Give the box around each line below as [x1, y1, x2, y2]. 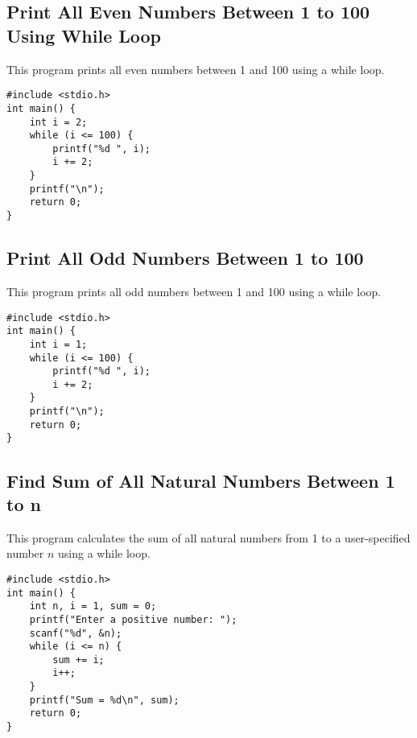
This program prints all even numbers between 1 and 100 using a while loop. [6, 60, 385, 77]
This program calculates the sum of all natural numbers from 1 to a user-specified [6, 529, 411, 546]
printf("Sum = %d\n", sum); [29, 694, 180, 706]
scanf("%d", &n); [29, 627, 122, 639]
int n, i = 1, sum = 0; [29, 600, 157, 612]
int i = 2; [29, 116, 88, 128]
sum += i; [52, 653, 105, 666]
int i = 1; [29, 338, 88, 350]
